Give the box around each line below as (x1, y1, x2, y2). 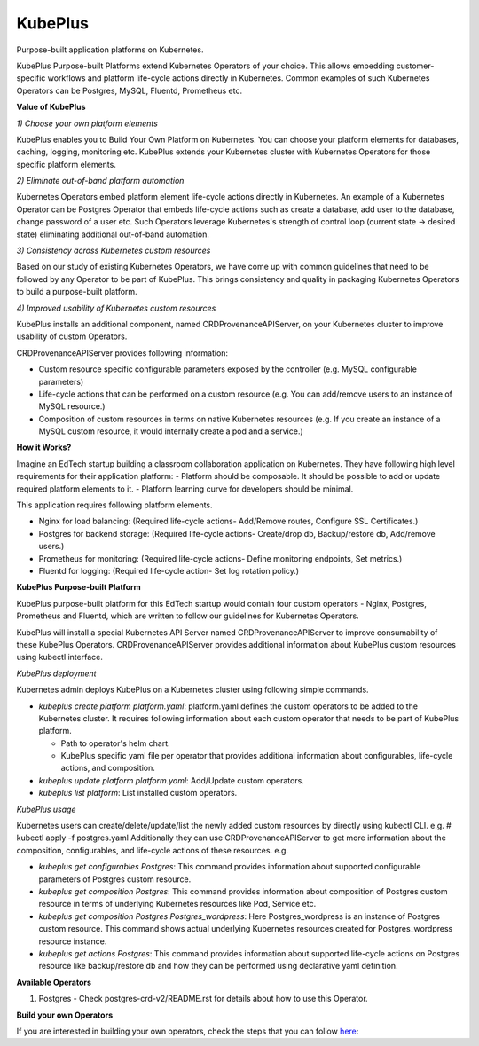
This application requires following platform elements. (16, 499, 213, 510)
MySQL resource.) (38, 401, 106, 412)
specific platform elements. (16, 159, 117, 169)
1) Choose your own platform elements (16, 118, 159, 129)
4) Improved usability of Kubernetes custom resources (16, 303, 216, 313)
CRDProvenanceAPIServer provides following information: (16, 347, 229, 358)
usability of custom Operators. (16, 331, 128, 342)
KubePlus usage (16, 804, 76, 814)
